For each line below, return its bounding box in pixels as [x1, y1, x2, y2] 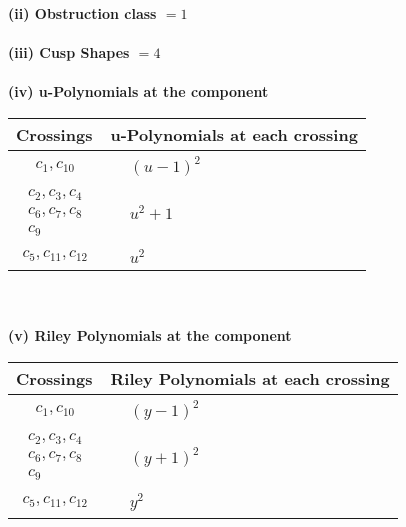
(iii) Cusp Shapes [8, 42, 130, 63]
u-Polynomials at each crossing [110, 122, 358, 146]
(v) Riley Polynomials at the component [8, 325, 292, 346]
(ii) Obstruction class [8, 3, 157, 23]
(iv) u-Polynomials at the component [8, 81, 269, 102]
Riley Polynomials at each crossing [110, 366, 390, 390]
